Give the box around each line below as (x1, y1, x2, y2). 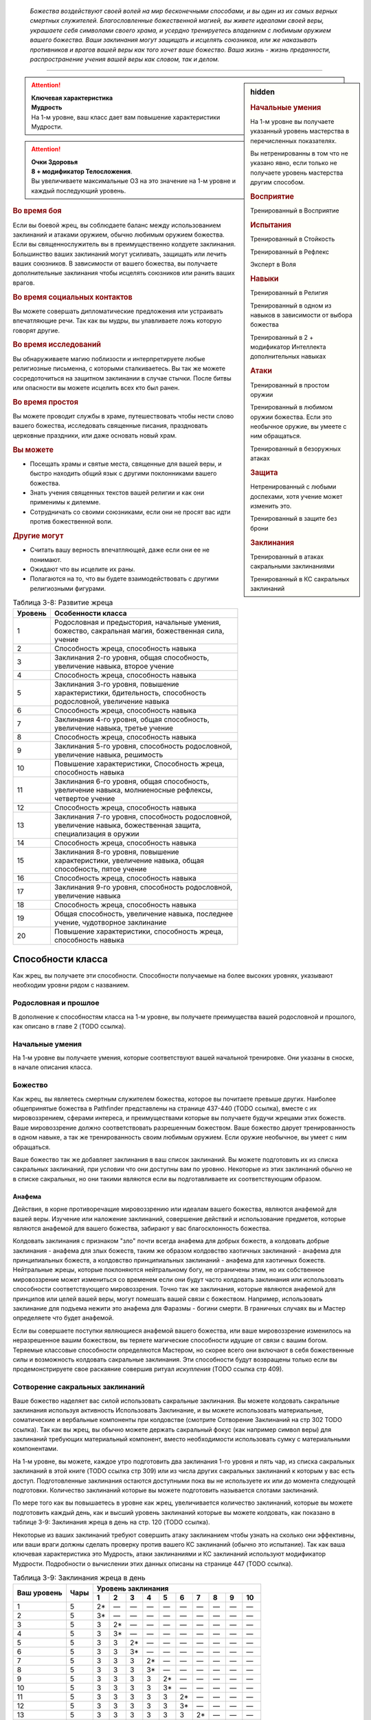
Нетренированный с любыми (250, 482, 337, 491)
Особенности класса (54, 608, 127, 618)
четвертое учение (54, 793, 115, 803)
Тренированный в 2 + (250, 333, 314, 341)
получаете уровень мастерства (250, 169, 344, 177)
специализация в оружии (54, 829, 140, 839)
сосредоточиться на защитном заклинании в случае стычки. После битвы (12, 374, 232, 382)
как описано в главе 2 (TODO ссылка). (12, 1022, 126, 1030)
